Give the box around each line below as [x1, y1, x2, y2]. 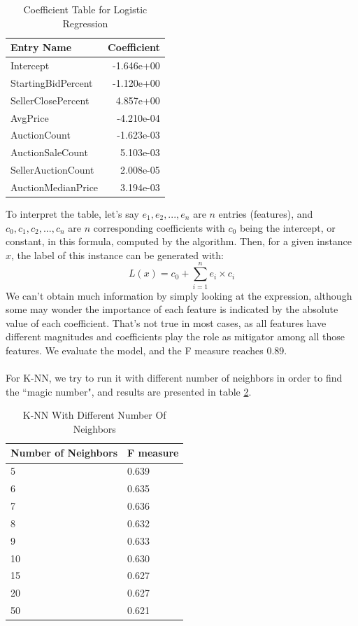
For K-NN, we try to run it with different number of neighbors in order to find [6, 370, 343, 385]
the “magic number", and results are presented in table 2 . [6, 384, 252, 398]
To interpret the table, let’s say [6, 207, 139, 221]
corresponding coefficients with [93, 220, 225, 235]
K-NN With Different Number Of [22, 408, 166, 422]
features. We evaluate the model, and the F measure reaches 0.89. [6, 342, 287, 357]
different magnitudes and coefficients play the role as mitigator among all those [6, 329, 345, 344]
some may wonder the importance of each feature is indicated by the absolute [6, 302, 338, 317]
